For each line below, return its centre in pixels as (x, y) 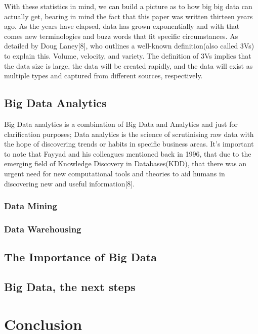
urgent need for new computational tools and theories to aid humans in (115, 173)
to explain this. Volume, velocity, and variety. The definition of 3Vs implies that (128, 55)
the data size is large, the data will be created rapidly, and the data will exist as (128, 65)
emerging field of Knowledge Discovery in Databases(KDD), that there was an (125, 163)
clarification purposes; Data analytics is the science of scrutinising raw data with (129, 134)
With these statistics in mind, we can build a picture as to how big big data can (128, 6)
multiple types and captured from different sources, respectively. (103, 76)
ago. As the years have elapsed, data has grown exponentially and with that (122, 26)
